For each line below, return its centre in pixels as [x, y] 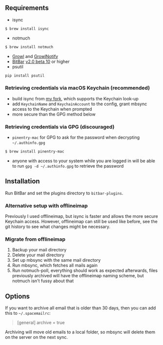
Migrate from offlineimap [35, 239]
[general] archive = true [41, 323]
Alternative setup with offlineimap [46, 206]
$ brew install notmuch [29, 47]
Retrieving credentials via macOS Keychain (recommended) [78, 88]
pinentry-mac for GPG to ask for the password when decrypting [76, 137]
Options [18, 296]
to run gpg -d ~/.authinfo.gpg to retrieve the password [68, 166]
